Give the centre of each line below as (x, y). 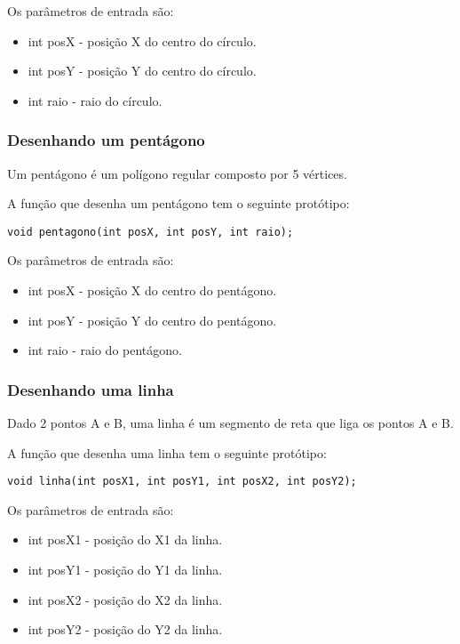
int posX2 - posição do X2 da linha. (125, 599)
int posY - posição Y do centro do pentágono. (152, 320)
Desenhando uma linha (91, 389)
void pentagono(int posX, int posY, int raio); (151, 232)
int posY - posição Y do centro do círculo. (142, 71)
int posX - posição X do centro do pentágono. (152, 290)
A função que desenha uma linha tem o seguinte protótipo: (167, 452)
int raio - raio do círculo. (95, 100)
